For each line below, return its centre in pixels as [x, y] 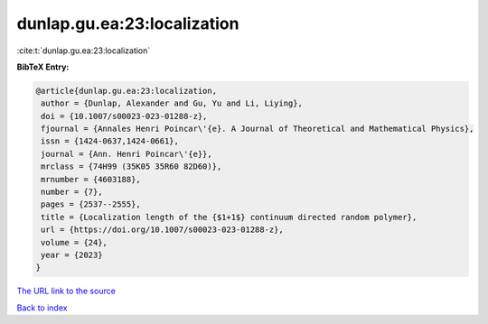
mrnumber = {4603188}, [91, 179]
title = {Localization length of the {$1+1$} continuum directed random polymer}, [229, 217]
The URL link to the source [66, 291]
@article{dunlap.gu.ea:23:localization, [126, 91]
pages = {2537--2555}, [91, 204]
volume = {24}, [75, 242]
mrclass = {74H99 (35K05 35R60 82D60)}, [131, 167]
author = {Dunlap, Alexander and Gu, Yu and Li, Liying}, [172, 103]
